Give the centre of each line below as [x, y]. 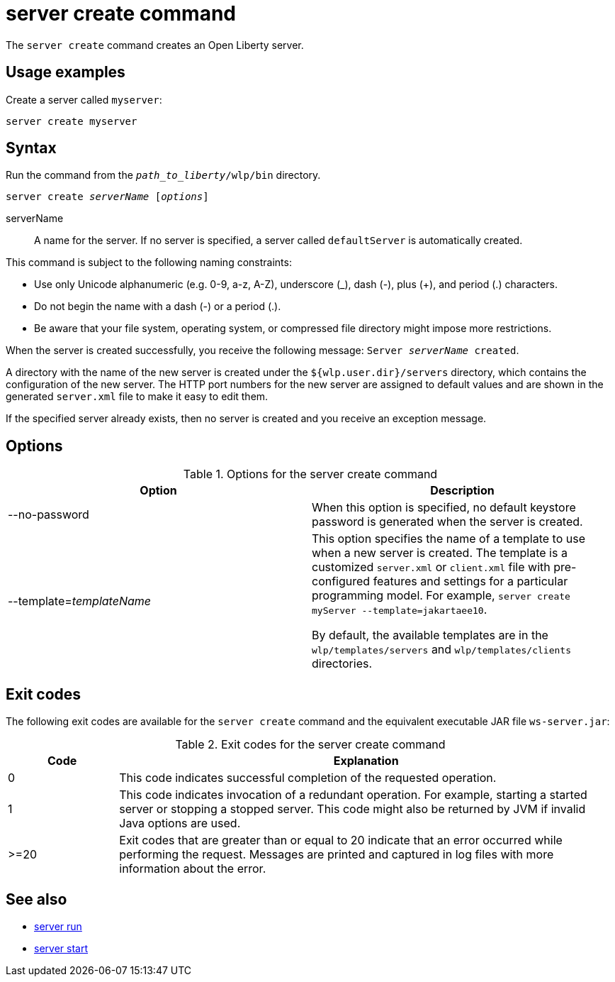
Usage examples [66, 72]
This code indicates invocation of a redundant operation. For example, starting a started [353, 795]
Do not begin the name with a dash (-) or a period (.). [158, 307]
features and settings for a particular [470, 581]
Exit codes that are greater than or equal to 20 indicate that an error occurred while [341, 840]
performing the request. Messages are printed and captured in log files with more [337, 855]
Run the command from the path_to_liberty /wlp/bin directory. [163, 175]
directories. [342, 664]
